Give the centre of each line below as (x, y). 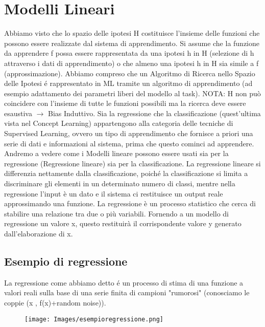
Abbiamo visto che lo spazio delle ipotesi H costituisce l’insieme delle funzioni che (132, 33)
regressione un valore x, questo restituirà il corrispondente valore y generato (123, 223)
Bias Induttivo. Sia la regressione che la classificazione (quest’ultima (154, 113)
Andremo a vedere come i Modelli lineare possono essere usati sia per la (116, 153)
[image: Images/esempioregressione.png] (94, 319)
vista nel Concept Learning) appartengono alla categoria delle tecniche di (119, 123)
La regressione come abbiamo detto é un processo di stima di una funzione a (124, 282)
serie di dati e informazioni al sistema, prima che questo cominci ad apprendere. (129, 143)
